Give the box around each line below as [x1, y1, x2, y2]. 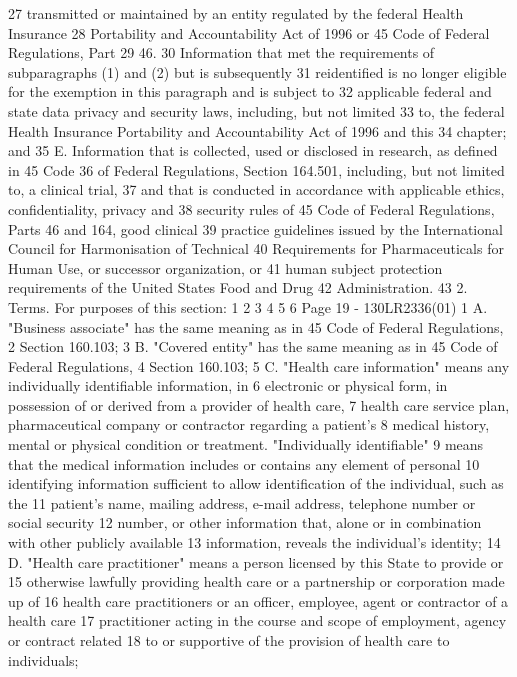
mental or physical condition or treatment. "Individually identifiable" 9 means [8, 434, 484, 455]
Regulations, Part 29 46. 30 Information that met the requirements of [8, 42, 435, 63]
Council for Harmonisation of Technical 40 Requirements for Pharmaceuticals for [8, 238, 504, 259]
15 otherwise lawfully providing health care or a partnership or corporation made [8, 571, 505, 592]
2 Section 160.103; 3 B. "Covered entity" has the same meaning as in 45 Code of [8, 336, 498, 357]
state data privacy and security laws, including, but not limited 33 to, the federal [8, 100, 505, 121]
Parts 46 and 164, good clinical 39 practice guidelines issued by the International [8, 218, 503, 239]
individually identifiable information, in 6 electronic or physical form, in [8, 375, 448, 396]
